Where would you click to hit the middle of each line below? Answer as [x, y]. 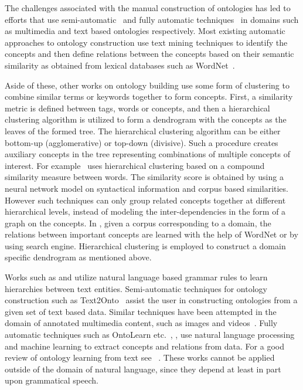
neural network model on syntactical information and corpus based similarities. [147, 188]
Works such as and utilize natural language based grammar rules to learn [136, 277]
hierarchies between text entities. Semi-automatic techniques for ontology [136, 288]
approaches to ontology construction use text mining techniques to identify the [146, 42]
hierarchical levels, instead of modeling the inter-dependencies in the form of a [145, 211]
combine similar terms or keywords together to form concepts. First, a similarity [149, 96]
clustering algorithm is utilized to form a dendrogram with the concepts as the [146, 119]
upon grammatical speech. [52, 380]
